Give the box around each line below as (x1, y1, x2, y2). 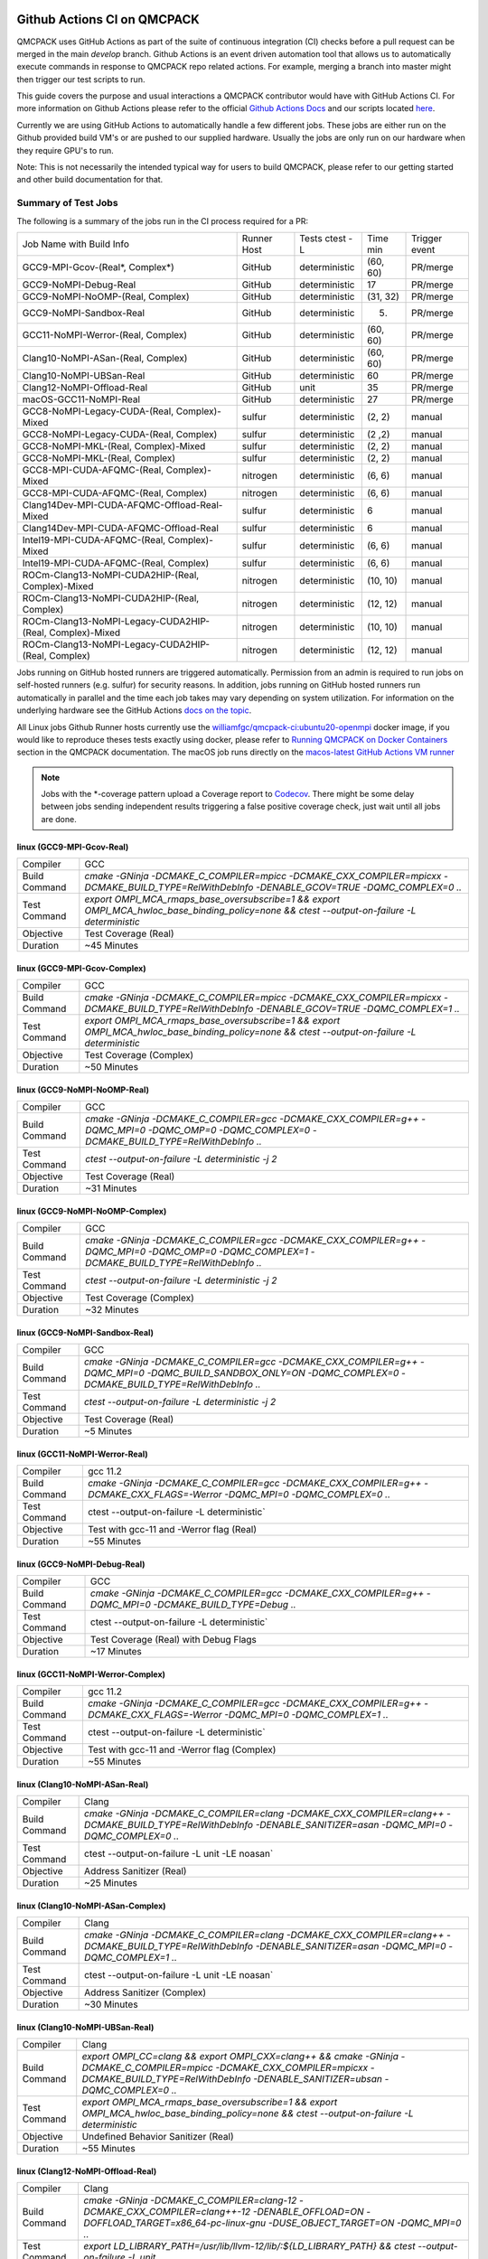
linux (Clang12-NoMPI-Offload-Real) (16, 2165, 157, 2177)
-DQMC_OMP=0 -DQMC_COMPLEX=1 (147, 1245, 309, 1258)
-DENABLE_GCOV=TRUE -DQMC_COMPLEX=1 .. (256, 1003, 460, 1016)
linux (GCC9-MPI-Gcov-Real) (16, 841, 129, 852)
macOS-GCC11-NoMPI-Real (22, 393, 140, 406)
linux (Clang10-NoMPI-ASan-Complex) (16, 1900, 166, 1911)
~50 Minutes (84, 1061, 139, 1073)
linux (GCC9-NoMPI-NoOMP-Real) (16, 1084, 149, 1095)
